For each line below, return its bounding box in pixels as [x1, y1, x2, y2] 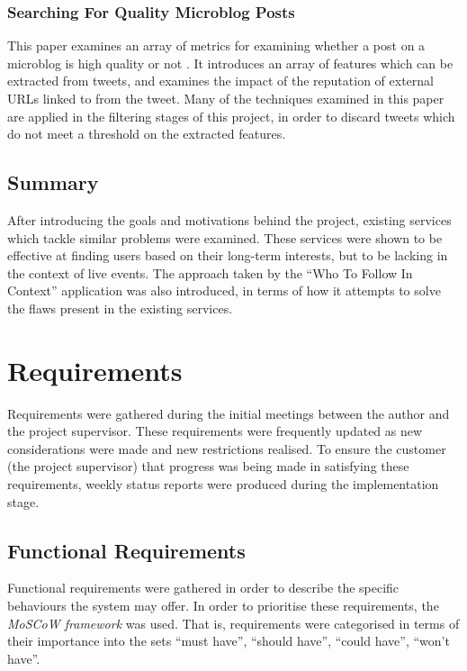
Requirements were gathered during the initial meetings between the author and [7, 404, 450, 422]
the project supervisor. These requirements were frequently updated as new [7, 422, 423, 440]
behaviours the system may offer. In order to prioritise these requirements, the [7, 596, 439, 615]
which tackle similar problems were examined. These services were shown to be [7, 228, 443, 247]
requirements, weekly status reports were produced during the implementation [7, 475, 439, 494]
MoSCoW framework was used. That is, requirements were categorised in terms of [7, 613, 460, 632]
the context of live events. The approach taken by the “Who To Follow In [7, 263, 413, 282]
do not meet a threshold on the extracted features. [7, 124, 286, 143]
